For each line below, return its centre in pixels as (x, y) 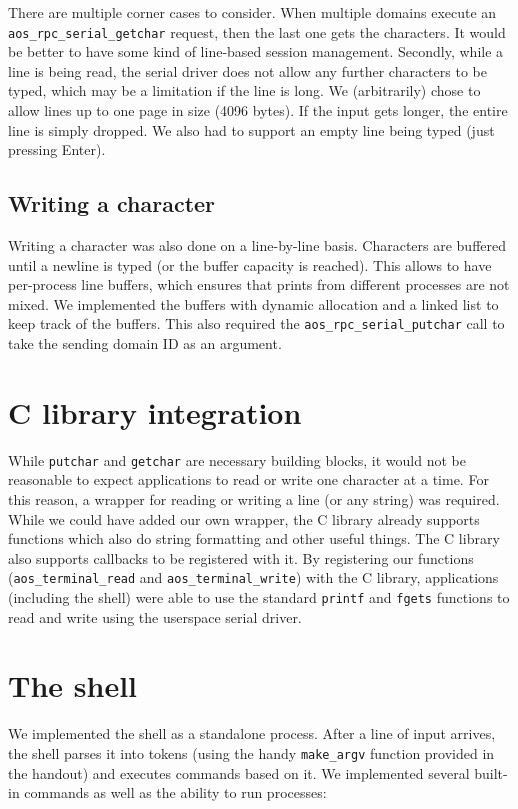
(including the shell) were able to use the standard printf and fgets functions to (259, 597)
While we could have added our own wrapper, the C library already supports (244, 518)
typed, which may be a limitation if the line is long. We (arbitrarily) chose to (244, 90)
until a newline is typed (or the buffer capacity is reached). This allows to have (250, 264)
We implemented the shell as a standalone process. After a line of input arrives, (252, 733)
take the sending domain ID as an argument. (145, 343)
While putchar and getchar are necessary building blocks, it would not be (237, 459)
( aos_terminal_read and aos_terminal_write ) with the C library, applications (253, 577)
